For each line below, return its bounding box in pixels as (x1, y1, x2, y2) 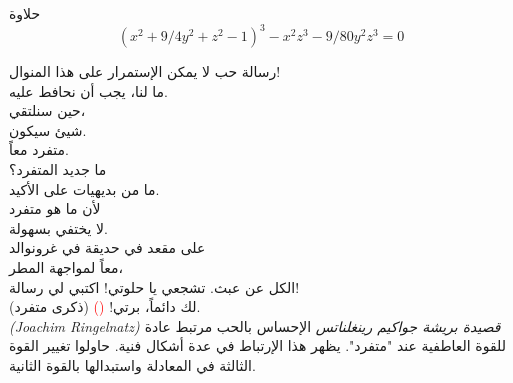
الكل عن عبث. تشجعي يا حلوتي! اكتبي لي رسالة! (9, 276, 300, 297)
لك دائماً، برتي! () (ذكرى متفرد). (9, 296, 201, 317)
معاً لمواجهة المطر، (9, 257, 123, 278)
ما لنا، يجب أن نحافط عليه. (9, 80, 169, 101)
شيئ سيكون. (9, 119, 87, 140)
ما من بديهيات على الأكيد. (9, 178, 160, 199)
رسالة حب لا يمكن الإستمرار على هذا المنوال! (9, 61, 281, 82)
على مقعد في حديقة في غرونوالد (9, 237, 206, 258)
